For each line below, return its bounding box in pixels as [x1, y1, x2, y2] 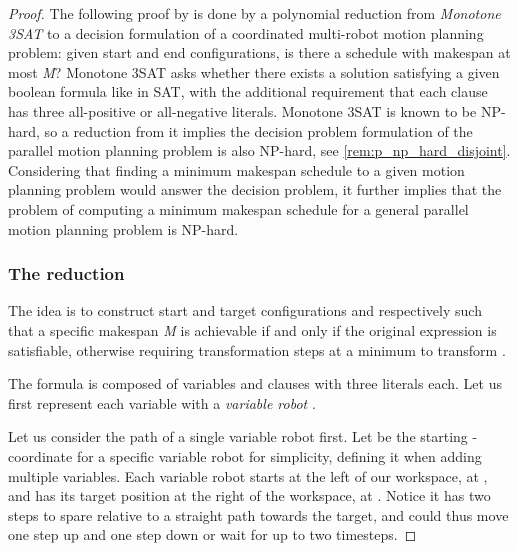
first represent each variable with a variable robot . [8, 392, 316, 413]
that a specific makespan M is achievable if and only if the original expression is [8, 319, 497, 340]
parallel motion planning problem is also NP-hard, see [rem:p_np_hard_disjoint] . [8, 140, 511, 161]
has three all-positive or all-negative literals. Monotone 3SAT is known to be [8, 100, 477, 121]
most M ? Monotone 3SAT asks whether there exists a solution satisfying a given [8, 61, 500, 82]
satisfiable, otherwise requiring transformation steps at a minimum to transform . [8, 339, 506, 360]
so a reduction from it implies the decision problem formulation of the [44, 120, 473, 141]
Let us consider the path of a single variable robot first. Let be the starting [8, 426, 468, 447]
